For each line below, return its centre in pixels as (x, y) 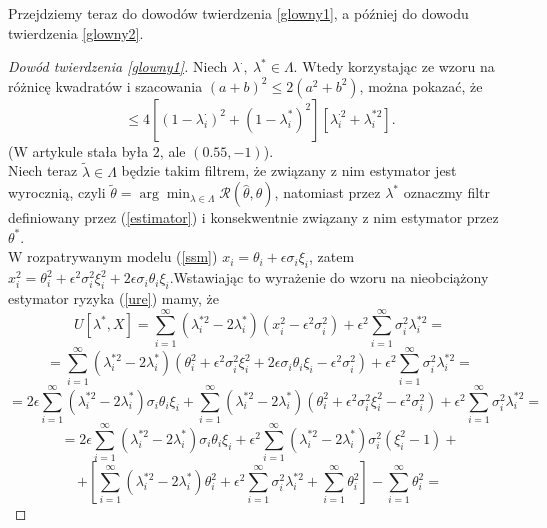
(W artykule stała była (78, 150)
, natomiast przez (327, 192)
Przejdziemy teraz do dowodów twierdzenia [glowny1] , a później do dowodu (238, 13)
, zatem (332, 256)
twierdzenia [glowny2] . (76, 32)
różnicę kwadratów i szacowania (105, 85)
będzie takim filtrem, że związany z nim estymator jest (289, 170)
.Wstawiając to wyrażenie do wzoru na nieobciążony (329, 277)
